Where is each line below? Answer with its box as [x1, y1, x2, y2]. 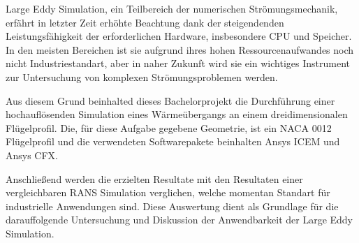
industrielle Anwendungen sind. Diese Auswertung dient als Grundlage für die [6, 198, 339, 213]
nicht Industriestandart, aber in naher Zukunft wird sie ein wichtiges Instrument [6, 56, 350, 71]
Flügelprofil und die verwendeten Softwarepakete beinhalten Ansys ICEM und [6, 134, 340, 149]
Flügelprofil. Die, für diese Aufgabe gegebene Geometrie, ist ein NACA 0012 [6, 120, 332, 135]
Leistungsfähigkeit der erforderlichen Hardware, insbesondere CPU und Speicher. [6, 29, 352, 43]
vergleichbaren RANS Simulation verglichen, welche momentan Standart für [6, 185, 330, 200]
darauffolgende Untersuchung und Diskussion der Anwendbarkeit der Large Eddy [6, 212, 353, 227]
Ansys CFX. [6, 147, 59, 162]
